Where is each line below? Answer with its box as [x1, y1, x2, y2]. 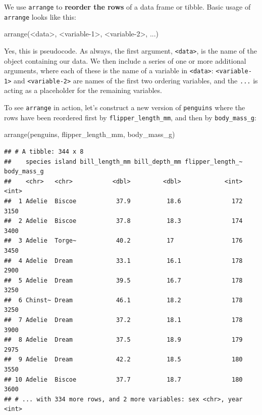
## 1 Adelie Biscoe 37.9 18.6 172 [4, 197, 243, 205]
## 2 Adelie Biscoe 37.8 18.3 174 [4, 217, 243, 225]
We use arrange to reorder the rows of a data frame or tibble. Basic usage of [4, 2, 251, 12]
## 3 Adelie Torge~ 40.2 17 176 [4, 237, 243, 245]
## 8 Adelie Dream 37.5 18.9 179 [4, 336, 243, 344]
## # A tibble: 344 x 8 [4, 148, 84, 155]
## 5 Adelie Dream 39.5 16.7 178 [4, 276, 243, 284]
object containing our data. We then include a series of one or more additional [4, 55, 246, 66]
